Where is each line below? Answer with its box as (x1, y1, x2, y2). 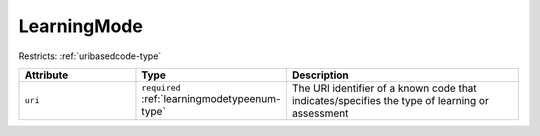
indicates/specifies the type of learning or (291, 93, 489, 107)
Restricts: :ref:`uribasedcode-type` (18, 50, 162, 62)
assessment (291, 106, 349, 120)
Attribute (24, 68, 69, 82)
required (141, 83, 181, 94)
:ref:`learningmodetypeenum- (141, 92, 281, 106)
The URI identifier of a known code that (291, 81, 477, 95)
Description (291, 68, 349, 82)
